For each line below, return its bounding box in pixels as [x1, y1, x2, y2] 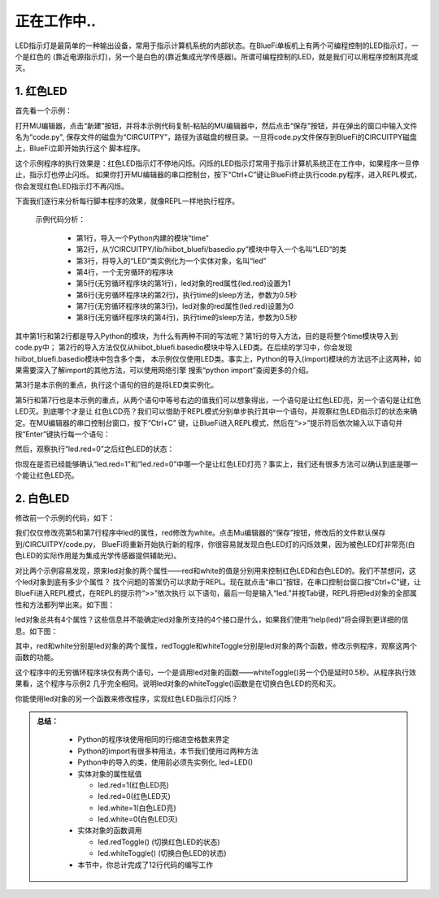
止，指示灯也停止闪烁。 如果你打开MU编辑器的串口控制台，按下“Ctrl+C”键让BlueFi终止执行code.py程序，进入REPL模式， [15, 170, 422, 180]
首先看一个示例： [15, 106, 72, 115]
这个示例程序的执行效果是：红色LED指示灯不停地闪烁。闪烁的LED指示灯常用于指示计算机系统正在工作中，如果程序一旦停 [15, 158, 419, 168]
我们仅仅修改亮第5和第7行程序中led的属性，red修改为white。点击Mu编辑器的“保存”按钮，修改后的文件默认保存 [15, 528, 386, 538]
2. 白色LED [15, 492, 70, 505]
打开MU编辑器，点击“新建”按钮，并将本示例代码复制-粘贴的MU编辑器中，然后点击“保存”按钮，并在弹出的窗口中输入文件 [15, 120, 418, 130]
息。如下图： [15, 626, 59, 636]
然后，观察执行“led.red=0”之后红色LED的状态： [15, 444, 175, 454]
